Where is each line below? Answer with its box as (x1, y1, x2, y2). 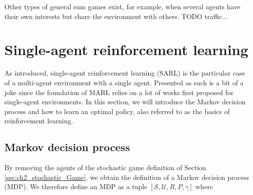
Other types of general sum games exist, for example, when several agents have (4, 1, 240, 11)
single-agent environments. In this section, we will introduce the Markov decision (4, 97, 246, 107)
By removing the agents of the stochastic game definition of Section (4, 162, 206, 173)
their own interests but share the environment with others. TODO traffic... (4, 11, 228, 21)
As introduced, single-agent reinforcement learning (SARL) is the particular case (4, 68, 245, 78)
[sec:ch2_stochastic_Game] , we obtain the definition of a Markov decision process (4, 172, 249, 182)
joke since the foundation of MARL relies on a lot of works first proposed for (4, 87, 234, 97)
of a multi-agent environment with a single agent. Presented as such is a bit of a (4, 77, 244, 87)
